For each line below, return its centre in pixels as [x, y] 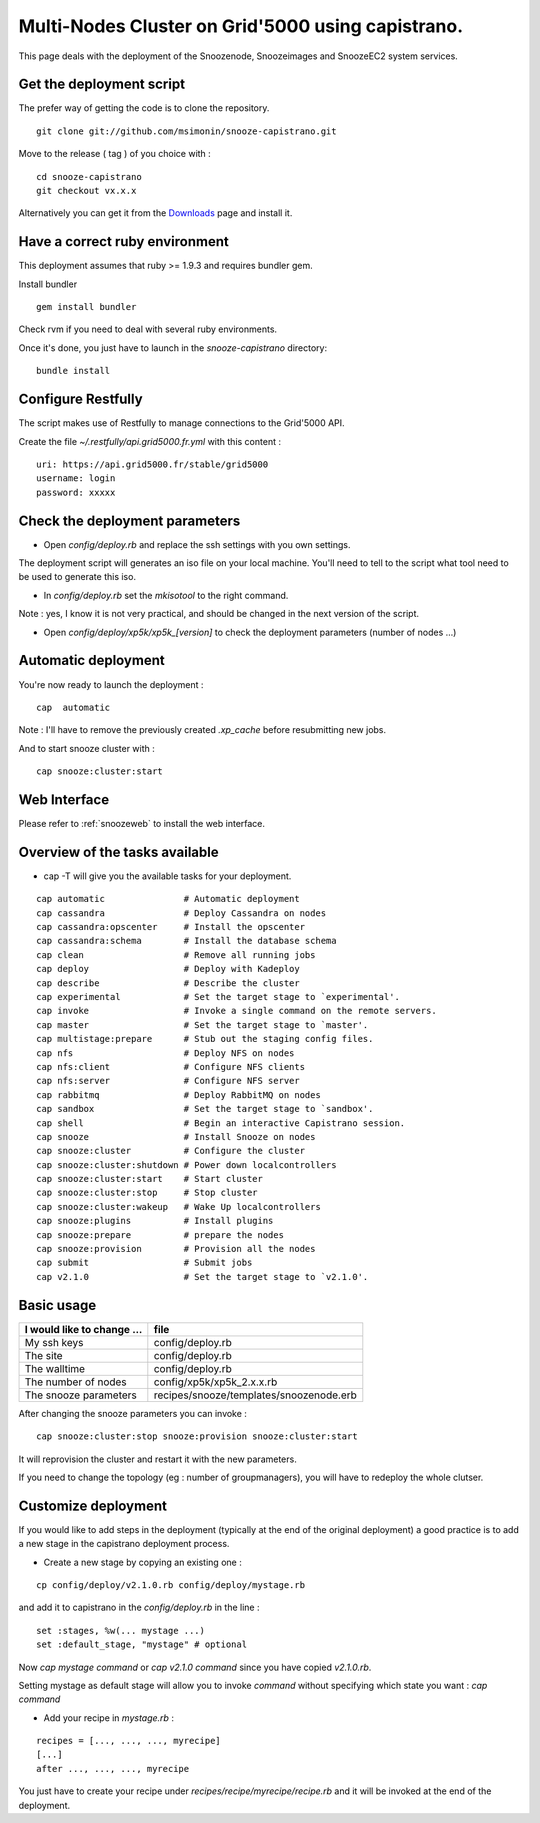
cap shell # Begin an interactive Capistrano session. [221, 1123]
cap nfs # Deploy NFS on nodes [165, 1053]
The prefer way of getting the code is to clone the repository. [144, 108]
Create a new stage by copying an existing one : [142, 1562]
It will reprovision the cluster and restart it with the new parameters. [157, 1459]
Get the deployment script [101, 84]
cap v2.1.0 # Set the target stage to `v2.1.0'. [202, 1276]
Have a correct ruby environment [123, 241]
